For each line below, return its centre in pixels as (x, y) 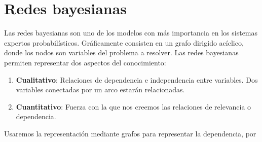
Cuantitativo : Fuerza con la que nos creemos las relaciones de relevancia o (134, 106)
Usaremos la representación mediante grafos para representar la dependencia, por (130, 133)
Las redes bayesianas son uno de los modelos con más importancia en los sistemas (131, 33)
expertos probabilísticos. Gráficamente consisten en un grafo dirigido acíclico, (124, 42)
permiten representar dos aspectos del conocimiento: (85, 62)
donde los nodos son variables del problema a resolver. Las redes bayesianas (121, 52)
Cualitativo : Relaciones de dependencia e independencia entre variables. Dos (137, 79)
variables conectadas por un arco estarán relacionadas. (100, 90)
